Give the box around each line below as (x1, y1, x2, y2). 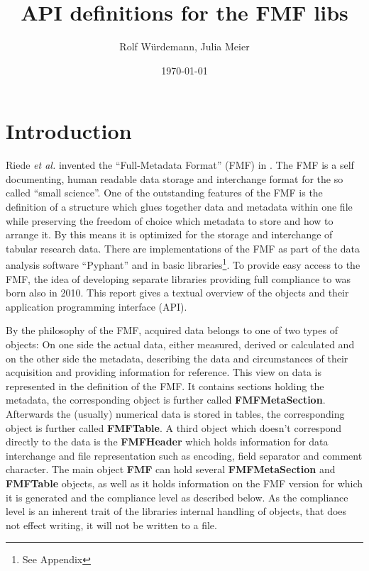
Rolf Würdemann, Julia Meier (119, 39, 250, 54)
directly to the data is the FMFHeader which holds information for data (6, 434, 329, 449)
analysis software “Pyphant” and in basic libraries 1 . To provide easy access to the (6, 255, 360, 272)
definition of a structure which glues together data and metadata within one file (6, 199, 353, 214)
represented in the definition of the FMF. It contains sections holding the (6, 378, 324, 393)
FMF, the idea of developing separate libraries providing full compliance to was (6, 271, 351, 286)
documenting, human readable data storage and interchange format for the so (6, 171, 343, 186)
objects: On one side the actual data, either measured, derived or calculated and (6, 337, 355, 352)
